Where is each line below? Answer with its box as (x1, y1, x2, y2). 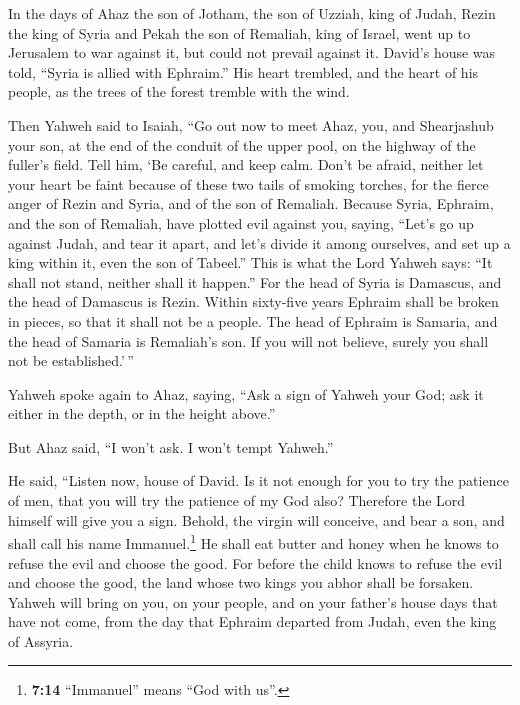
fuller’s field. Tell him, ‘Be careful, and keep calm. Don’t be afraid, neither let (8, 154, 484, 175)
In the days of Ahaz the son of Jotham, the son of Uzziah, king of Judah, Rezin (8, 3, 496, 23)
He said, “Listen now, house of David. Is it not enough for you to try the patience (8, 470, 509, 491)
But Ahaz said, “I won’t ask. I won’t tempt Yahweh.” (8, 436, 334, 457)
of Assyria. (8, 630, 74, 651)
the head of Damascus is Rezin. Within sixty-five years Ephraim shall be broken (8, 291, 499, 312)
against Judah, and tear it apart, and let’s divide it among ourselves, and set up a (8, 232, 511, 253)
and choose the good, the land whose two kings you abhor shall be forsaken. (8, 572, 474, 593)
